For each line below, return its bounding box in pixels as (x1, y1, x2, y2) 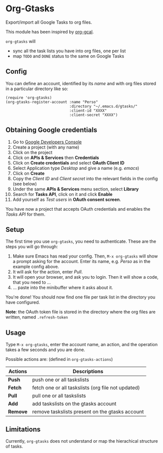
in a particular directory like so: (5, 86, 68, 92)
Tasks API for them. (5, 211, 46, 217)
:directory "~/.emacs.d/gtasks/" (69, 104, 138, 109)
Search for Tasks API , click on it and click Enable (12, 191, 112, 197)
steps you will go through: (5, 244, 58, 250)
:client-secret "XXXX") (69, 112, 118, 117)
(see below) (12, 181, 37, 187)
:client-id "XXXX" (69, 108, 107, 113)
